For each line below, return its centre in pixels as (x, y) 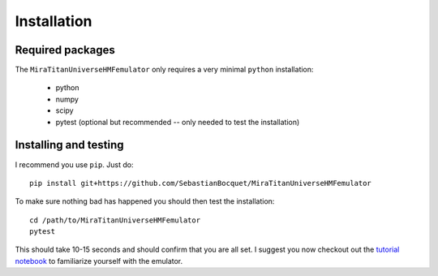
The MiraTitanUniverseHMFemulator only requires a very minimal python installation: (164, 70)
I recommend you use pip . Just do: (74, 164)
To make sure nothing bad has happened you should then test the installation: (145, 201)
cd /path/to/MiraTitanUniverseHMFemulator (115, 220)
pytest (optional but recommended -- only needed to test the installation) (178, 122)
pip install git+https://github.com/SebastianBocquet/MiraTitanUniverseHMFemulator (201, 183)
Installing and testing (70, 145)
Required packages (65, 50)
